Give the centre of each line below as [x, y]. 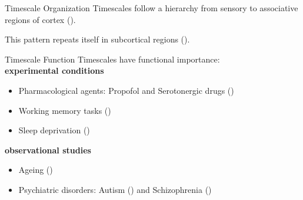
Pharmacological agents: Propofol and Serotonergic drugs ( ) [126, 90]
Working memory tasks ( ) [65, 110]
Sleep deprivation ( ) [54, 130]
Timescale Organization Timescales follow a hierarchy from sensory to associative [151, 8]
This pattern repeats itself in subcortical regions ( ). [97, 39]
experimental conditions [54, 71]
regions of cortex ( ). [40, 19]
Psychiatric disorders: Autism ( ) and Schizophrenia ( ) [115, 189]
